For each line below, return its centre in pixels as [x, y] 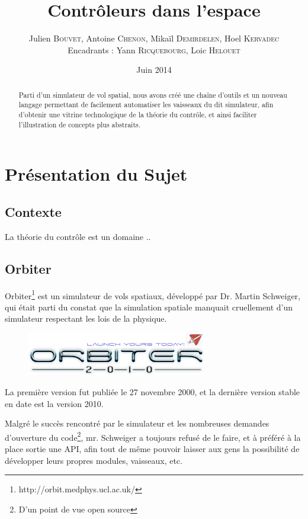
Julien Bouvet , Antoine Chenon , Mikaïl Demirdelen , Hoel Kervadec [154, 38]
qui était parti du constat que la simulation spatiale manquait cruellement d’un [149, 307]
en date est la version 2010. [54, 403]
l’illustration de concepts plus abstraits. [79, 124]
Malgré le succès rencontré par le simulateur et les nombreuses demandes [137, 423]
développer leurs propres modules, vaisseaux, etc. [94, 460]
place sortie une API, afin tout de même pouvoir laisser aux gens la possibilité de [152, 449]
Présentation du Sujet [96, 174]
